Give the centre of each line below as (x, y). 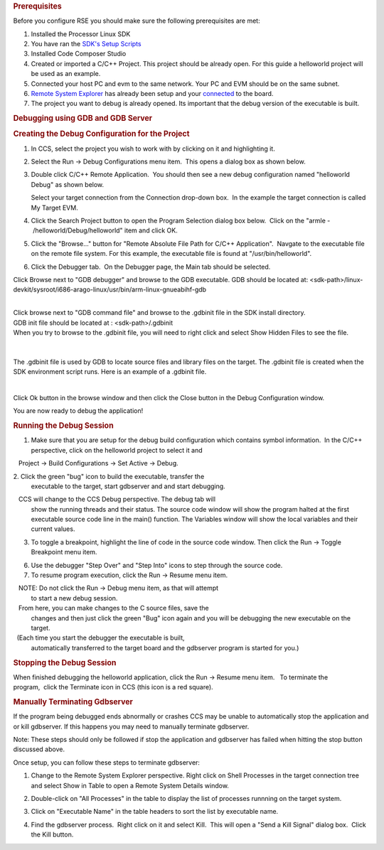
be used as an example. (66, 74)
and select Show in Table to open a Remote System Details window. (130, 785)
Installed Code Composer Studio (79, 54)
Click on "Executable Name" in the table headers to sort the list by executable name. (155, 812)
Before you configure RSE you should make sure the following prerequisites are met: (137, 21)
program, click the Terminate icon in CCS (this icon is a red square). (113, 687)
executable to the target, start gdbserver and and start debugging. (128, 486)
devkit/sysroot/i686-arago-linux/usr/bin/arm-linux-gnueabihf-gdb (110, 290)
